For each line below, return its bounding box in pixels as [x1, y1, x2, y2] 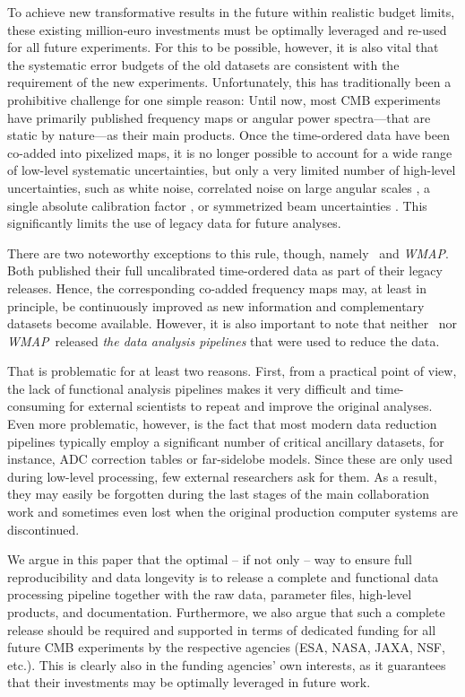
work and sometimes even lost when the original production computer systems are [7, 502, 459, 521]
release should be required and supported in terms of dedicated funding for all [7, 620, 436, 639]
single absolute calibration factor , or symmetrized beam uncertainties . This [7, 196, 427, 214]
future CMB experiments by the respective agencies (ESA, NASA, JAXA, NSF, [7, 638, 445, 657]
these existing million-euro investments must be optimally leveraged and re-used [7, 20, 447, 39]
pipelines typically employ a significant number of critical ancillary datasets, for [7, 431, 444, 450]
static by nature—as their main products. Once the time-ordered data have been [7, 126, 450, 144]
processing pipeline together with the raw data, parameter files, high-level [7, 585, 412, 604]
